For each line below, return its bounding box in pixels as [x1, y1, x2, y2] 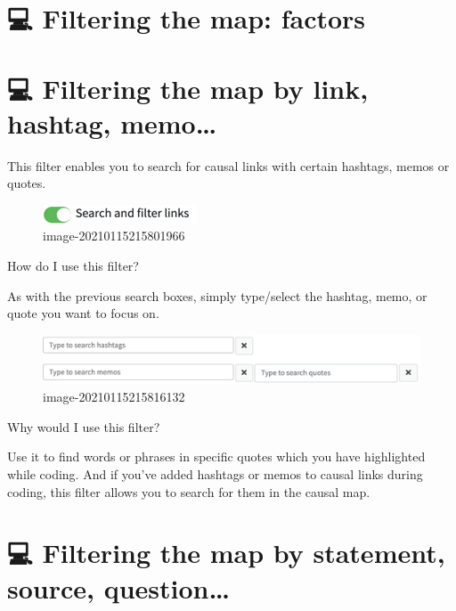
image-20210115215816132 [43, 387, 185, 406]
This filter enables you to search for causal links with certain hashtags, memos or [7, 156, 450, 175]
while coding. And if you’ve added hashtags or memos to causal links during [7, 465, 423, 484]
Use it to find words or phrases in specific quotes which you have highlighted [7, 447, 426, 466]
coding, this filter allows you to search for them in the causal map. [7, 482, 370, 501]
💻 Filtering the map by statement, [7, 534, 445, 571]
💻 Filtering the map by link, [7, 69, 369, 106]
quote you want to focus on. [7, 304, 159, 322]
